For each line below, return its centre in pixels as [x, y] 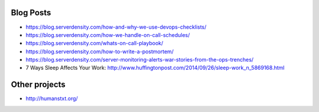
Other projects [38, 85]
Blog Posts [31, 13]
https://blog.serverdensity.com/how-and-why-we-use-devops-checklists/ [116, 27]
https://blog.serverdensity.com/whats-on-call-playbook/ [95, 43]
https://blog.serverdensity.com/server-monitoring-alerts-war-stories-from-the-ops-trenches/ [140, 60]
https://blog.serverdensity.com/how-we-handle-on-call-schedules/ [108, 35]
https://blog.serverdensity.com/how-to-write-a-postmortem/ [100, 51]
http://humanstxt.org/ [52, 99]
